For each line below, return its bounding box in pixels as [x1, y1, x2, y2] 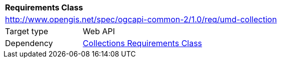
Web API [82, 26, 115, 36]
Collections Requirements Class [82, 38, 202, 48]
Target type [5, 26, 48, 36]
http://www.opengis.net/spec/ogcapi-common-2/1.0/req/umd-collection [5, 14, 277, 24]
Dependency [5, 38, 53, 48]
